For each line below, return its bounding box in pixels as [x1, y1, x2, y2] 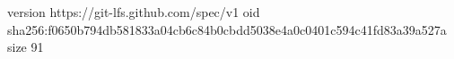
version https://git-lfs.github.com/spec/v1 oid [7, 3, 260, 21]
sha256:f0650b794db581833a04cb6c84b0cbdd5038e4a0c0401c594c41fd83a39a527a [7, 20, 447, 38]
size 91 [7, 38, 44, 56]
